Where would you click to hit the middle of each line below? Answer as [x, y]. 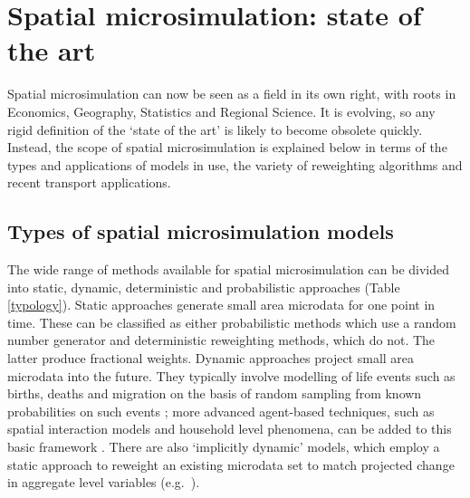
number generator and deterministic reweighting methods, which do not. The [221, 340]
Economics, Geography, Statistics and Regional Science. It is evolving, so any [221, 111]
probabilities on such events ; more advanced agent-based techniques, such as [221, 411]
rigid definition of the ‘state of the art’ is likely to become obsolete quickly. [215, 129]
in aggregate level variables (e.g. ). [104, 482]
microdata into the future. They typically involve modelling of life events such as [231, 375]
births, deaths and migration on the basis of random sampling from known [215, 393]
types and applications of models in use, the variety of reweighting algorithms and [235, 164]
